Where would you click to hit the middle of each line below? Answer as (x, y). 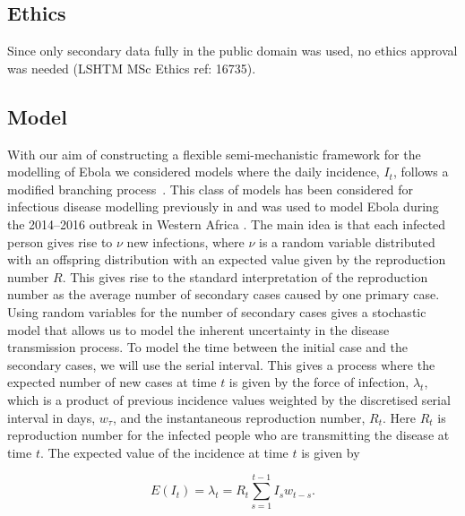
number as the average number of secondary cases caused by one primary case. (224, 294)
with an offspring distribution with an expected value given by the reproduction (227, 259)
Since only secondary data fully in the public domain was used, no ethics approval (232, 51)
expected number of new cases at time (112, 382)
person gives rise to (60, 241)
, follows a (421, 172)
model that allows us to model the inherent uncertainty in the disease (198, 329)
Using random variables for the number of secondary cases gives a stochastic (217, 311)
